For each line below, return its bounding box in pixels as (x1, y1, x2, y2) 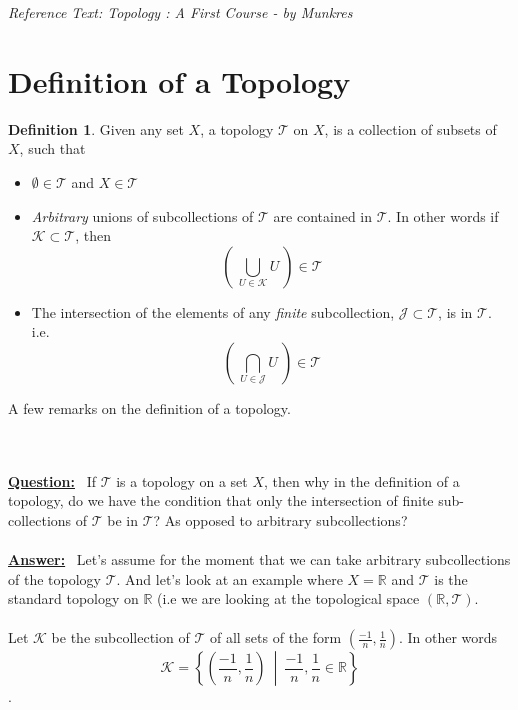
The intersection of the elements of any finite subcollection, (31, 301, 395, 322)
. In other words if (387, 205, 499, 226)
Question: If (8, 470, 96, 491)
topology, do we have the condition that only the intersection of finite (8, 490, 434, 511)
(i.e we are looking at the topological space (157, 588, 420, 609)
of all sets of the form (209, 627, 342, 648)
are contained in (273, 205, 373, 226)
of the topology (8, 568, 101, 589)
